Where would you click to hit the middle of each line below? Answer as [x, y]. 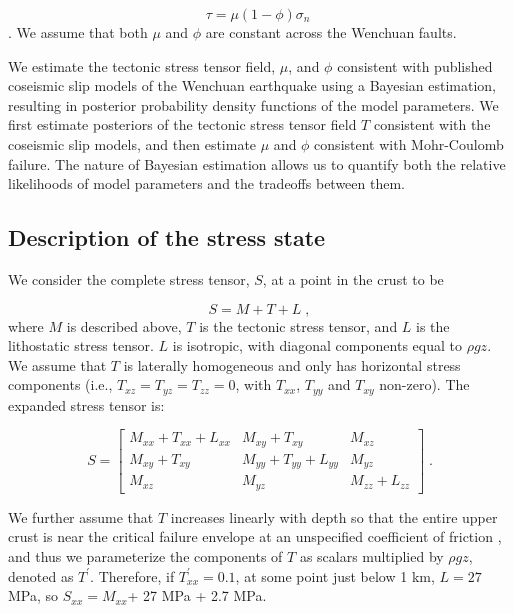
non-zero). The [424, 384]
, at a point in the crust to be [353, 278]
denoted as [41, 575]
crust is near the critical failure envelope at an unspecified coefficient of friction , [255, 536]
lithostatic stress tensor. [81, 345]
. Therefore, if [132, 575]
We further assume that [81, 516]
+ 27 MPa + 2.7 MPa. [197, 595]
